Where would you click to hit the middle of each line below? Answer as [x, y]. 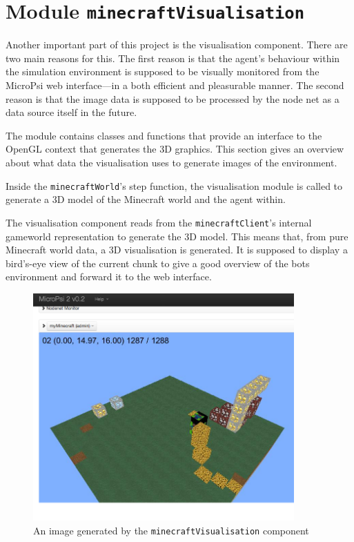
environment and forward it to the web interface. [109, 277]
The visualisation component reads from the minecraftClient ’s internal [159, 222]
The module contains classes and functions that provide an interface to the [164, 135]
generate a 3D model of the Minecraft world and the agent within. [146, 199]
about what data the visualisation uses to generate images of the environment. [171, 162]
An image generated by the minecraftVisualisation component [171, 530]
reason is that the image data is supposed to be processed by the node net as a [173, 98]
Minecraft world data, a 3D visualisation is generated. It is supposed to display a [177, 250]
